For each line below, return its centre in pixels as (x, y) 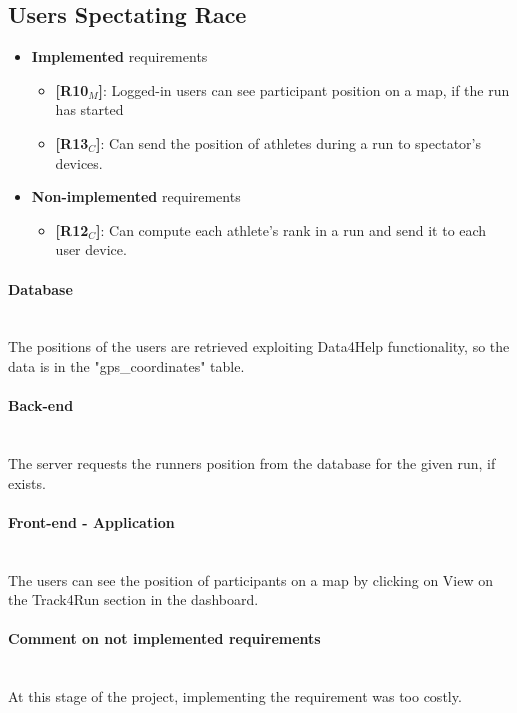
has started (89, 109)
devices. (79, 162)
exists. (27, 482)
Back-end (41, 405)
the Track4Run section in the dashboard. (133, 599)
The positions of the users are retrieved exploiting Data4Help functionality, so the (259, 346)
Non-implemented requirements (136, 196)
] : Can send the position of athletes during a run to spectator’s (288, 142)
